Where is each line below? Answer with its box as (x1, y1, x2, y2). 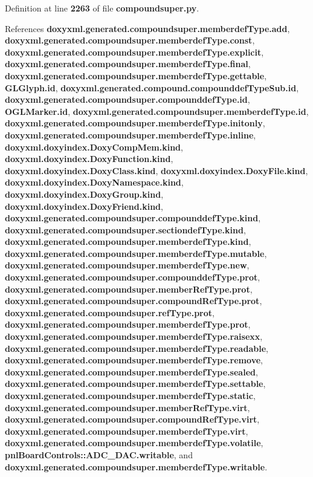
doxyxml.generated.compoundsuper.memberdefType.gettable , (5, 69, 267, 82)
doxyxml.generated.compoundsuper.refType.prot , (5, 306, 215, 319)
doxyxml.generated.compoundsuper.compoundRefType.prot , (5, 294, 262, 307)
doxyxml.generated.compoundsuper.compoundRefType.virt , (5, 413, 260, 426)
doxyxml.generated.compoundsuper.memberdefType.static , (5, 389, 256, 401)
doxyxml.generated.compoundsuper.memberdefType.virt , (5, 424, 248, 437)
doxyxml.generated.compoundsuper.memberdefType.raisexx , (5, 330, 263, 343)
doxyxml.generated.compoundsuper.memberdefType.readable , (5, 342, 268, 354)
